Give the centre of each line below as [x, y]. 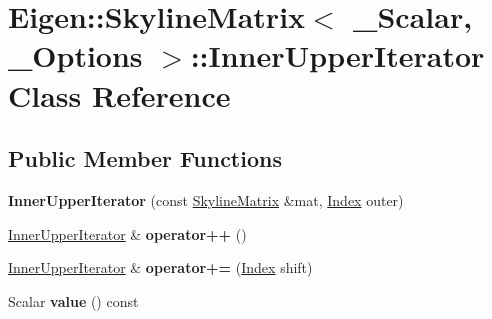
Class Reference [119, 94]
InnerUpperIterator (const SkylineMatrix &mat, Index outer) [206, 199]
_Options [75, 55]
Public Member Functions [145, 158]
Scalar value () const [73, 300]
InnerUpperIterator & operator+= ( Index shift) [160, 267]
